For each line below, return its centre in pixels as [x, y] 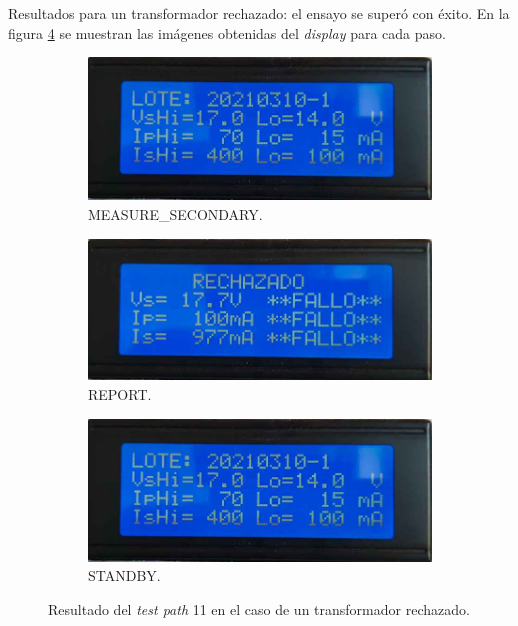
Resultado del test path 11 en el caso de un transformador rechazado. [259, 608]
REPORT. [120, 394]
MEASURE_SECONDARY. [175, 213]
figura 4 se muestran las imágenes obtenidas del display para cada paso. [227, 32]
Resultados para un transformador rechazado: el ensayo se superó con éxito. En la [259, 13]
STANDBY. [124, 575]
